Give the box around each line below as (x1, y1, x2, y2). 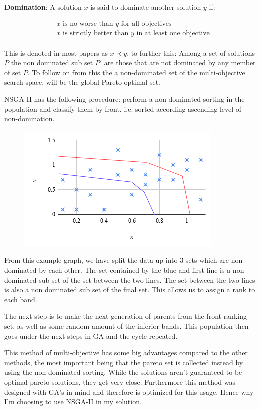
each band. (4, 294, 37, 304)
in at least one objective (136, 29, 210, 37)
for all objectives (121, 20, 172, 27)
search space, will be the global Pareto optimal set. (4, 77, 160, 87)
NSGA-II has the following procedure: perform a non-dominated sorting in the (4, 94, 245, 104)
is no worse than (63, 20, 113, 27)
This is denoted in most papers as (4, 47, 108, 58)
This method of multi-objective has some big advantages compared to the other (4, 347, 248, 358)
